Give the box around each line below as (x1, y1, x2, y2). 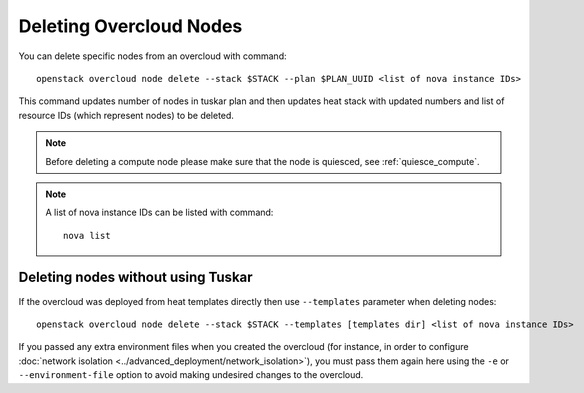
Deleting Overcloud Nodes (18, 15, 243, 37)
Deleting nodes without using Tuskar (18, 269, 254, 286)
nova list (63, 230, 111, 241)
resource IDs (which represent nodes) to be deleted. (18, 109, 235, 121)
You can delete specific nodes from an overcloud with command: (18, 50, 287, 62)
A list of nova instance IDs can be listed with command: (45, 206, 274, 219)
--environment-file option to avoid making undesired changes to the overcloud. (18, 369, 364, 381)
